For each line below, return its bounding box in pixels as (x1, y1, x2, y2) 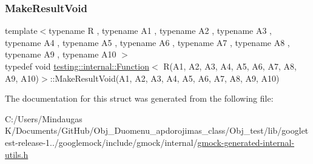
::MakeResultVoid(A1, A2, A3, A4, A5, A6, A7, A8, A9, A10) (50, 71, 280, 84)
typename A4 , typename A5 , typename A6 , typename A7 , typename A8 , (5, 36, 290, 48)
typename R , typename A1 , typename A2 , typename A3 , (49, 24, 272, 37)
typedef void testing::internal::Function (5, 60, 149, 72)
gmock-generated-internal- (197, 136, 295, 148)
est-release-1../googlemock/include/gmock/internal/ (5, 136, 198, 148)
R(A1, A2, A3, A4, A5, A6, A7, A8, (163, 60, 297, 72)
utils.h (5, 148, 29, 160)
